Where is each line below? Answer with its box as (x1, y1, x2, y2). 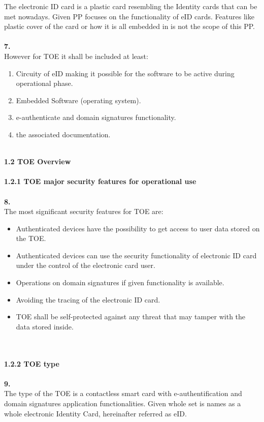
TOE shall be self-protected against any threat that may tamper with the (16, 311, 246, 322)
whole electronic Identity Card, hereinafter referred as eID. (4, 408, 187, 418)
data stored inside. (16, 321, 74, 331)
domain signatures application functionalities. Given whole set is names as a (4, 398, 241, 408)
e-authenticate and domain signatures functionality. (16, 112, 176, 123)
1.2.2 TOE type (4, 358, 59, 369)
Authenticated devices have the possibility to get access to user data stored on (16, 223, 260, 233)
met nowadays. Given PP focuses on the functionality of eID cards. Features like (4, 11, 254, 21)
